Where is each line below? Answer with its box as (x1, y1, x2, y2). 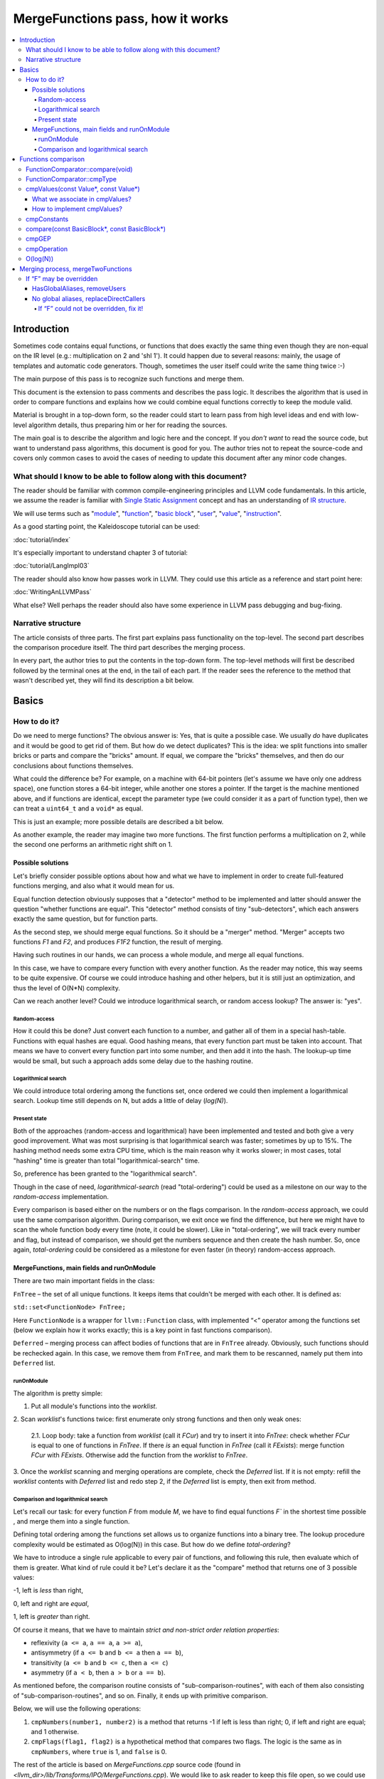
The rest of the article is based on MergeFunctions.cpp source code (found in (13, 1760, 241, 1769)
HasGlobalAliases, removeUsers (32, 285, 127, 293)
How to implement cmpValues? (32, 205, 123, 213)
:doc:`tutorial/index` (13, 535, 71, 544)
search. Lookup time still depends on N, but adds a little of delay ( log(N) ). (13, 1097, 228, 1105)
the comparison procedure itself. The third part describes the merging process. (13, 643, 245, 652)
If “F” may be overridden (26, 274, 98, 283)
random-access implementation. (13, 1193, 110, 1201)
